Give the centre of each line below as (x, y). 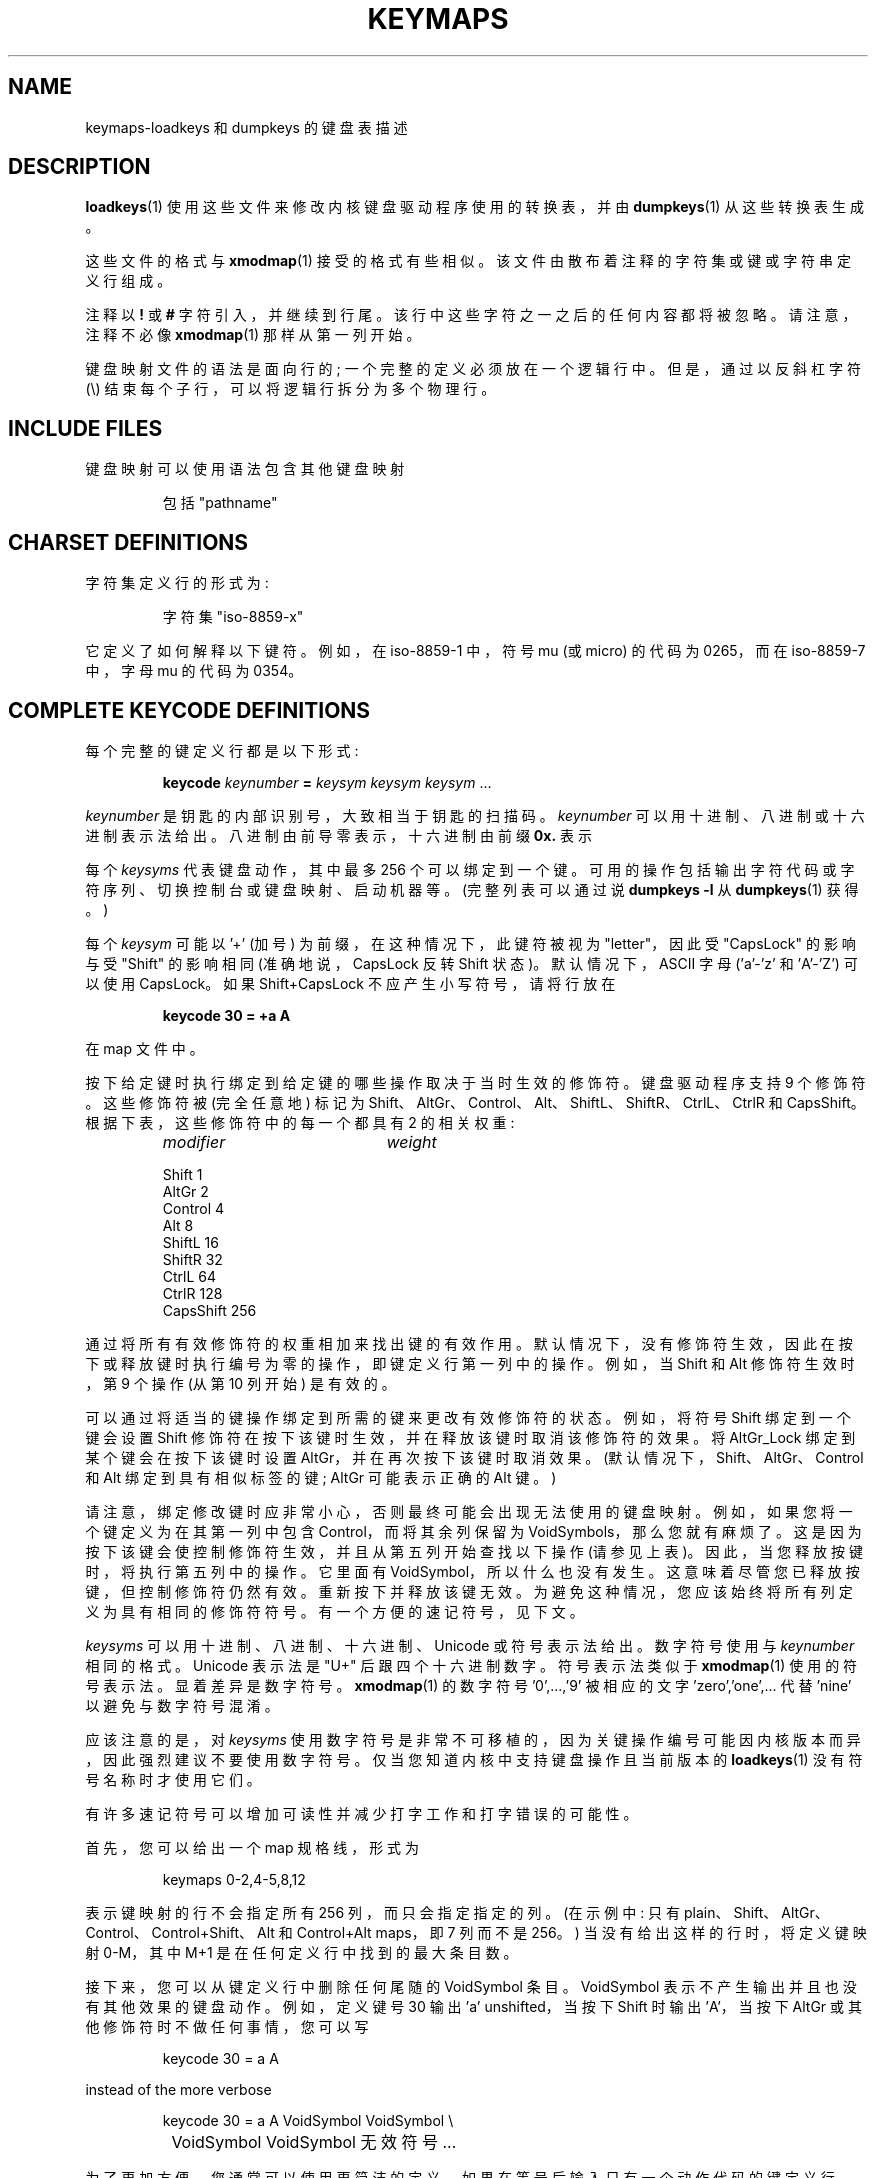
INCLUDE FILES (85, 428)
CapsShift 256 (209, 1310)
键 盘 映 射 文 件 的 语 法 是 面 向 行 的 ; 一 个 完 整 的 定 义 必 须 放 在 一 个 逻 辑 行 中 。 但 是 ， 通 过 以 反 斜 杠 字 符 (473, 369)
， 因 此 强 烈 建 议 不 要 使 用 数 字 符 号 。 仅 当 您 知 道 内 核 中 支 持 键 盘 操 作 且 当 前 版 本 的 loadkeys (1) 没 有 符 (474, 1759)
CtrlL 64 (189, 1276)
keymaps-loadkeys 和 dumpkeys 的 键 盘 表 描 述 (246, 127)
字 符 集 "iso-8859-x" (233, 617)
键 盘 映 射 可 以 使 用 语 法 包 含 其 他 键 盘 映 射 (245, 469)
